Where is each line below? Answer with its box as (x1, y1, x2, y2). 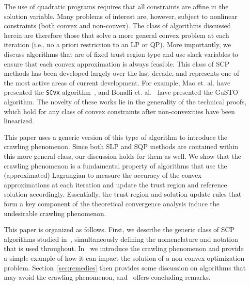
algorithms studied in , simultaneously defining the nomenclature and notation (4, 234, 238, 244)
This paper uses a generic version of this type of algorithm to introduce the (4, 132, 228, 142)
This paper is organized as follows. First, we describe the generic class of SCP (4, 224, 234, 235)
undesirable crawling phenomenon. (4, 208, 106, 218)
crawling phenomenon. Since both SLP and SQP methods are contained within (4, 141, 238, 151)
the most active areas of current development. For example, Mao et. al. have (4, 77, 231, 87)
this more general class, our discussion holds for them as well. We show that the (4, 151, 241, 161)
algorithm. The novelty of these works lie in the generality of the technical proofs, (4, 97, 247, 106)
